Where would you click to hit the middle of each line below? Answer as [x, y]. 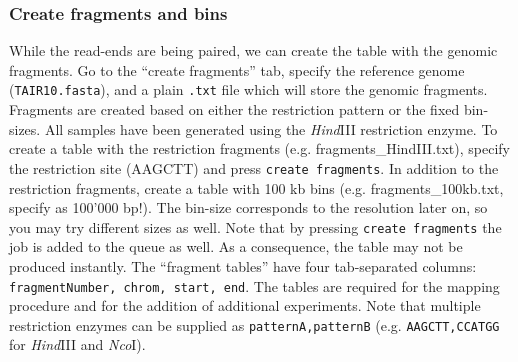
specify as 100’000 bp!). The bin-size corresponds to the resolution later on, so [248, 207]
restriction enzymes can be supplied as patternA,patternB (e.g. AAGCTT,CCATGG [254, 324]
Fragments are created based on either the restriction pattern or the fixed [234, 109]
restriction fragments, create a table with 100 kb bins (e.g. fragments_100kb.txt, [256, 187]
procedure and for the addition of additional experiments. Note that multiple [245, 305]
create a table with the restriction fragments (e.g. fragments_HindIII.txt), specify [260, 148]
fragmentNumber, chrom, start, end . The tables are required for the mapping [254, 285]
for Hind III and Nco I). [77, 344]
